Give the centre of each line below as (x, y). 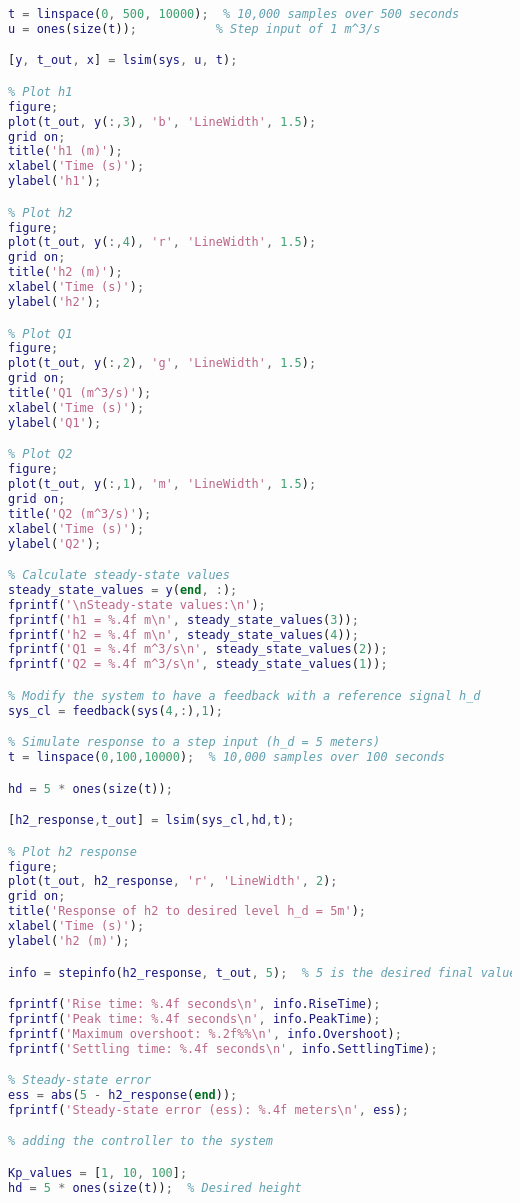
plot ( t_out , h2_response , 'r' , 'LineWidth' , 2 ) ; (173, 881)
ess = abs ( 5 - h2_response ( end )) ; (123, 1095)
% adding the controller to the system (140, 1141)
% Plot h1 (40, 91)
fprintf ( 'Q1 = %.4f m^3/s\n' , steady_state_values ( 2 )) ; (198, 649)
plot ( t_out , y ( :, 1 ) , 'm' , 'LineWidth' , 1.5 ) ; (162, 484)
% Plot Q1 (40, 333)
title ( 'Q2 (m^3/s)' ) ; (80, 513)
